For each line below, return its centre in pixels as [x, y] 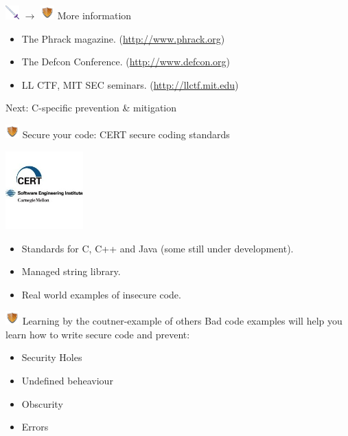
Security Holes [52, 357]
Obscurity [42, 403]
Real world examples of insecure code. [101, 294]
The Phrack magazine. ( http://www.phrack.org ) [123, 38]
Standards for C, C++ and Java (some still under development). [158, 248]
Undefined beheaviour [67, 381]
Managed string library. [71, 271]
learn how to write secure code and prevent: [98, 334]
